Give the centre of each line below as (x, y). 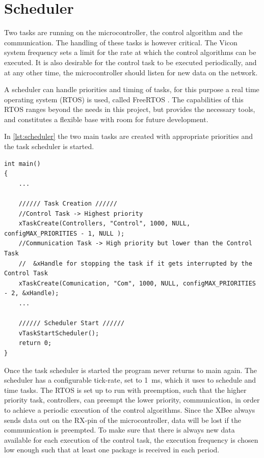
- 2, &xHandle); (32, 293)
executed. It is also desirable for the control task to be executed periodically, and (130, 62)
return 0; (35, 343)
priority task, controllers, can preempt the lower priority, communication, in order (132, 400)
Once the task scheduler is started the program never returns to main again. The (131, 370)
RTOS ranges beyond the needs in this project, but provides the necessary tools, (130, 109)
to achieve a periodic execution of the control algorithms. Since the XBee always (130, 409)
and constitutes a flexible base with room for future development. (106, 119)
